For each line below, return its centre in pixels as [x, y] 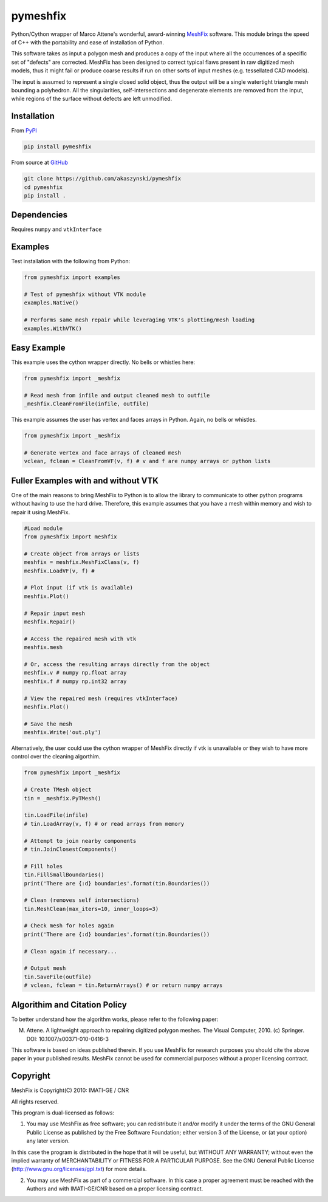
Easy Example [39, 348]
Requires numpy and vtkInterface [56, 229]
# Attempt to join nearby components [80, 841]
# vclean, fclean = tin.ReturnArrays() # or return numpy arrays [123, 985]
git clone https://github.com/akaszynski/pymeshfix [103, 179]
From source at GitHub [39, 163]
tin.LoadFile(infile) [56, 815]
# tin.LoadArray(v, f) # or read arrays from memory [104, 824]
